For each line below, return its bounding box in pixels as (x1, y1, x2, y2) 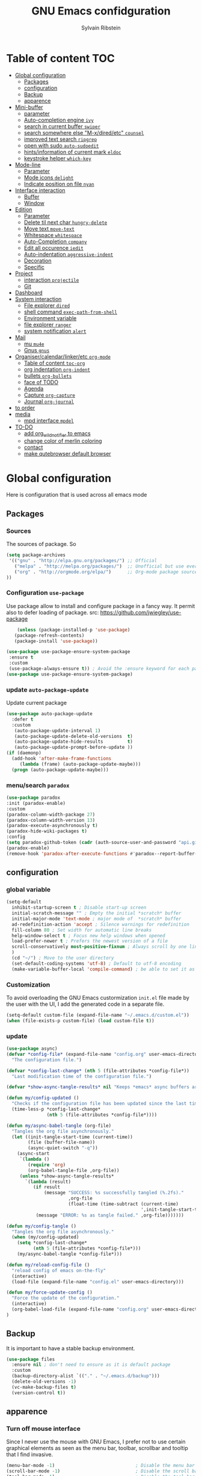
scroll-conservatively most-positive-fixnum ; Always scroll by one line (11, 944, 200, 950)
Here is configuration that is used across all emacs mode (6, 491, 147, 498)
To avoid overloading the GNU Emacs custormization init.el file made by (6, 994, 189, 1001)
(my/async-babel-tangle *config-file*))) (17, 1251, 122, 1257)
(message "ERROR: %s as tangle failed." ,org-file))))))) (35, 1212, 185, 1218)
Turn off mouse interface (6, 1425, 81, 1433)
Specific (23, 263, 45, 270)
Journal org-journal (23, 397, 74, 405)
